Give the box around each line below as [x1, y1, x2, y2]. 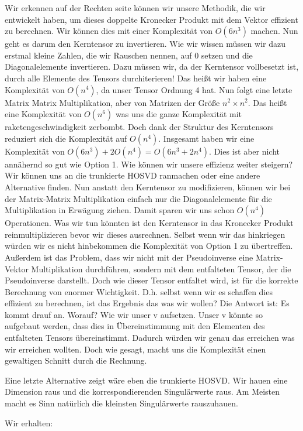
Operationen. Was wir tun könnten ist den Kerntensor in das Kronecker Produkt [5, 217, 294, 229]
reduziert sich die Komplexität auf [5, 132, 127, 144]
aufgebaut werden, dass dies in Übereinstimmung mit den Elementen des [5, 320, 265, 332]
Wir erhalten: [5, 416, 53, 429]
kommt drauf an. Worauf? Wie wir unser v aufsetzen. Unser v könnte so [5, 308, 263, 320]
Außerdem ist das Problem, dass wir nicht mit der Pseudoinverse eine [5, 251, 253, 263]
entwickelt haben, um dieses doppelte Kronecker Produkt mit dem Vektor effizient [5, 13, 298, 25]
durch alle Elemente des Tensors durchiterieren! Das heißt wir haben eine [5, 71, 267, 84]
